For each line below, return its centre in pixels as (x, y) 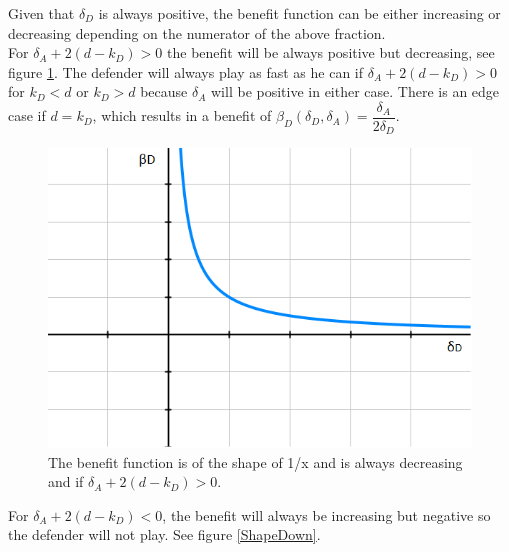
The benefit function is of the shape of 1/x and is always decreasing (255, 461)
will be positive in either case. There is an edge (355, 91)
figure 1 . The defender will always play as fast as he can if (186, 71)
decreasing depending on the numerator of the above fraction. (197, 32)
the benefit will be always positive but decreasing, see (331, 52)
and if (66, 481)
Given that (41, 13)
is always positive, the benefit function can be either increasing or (299, 13)
